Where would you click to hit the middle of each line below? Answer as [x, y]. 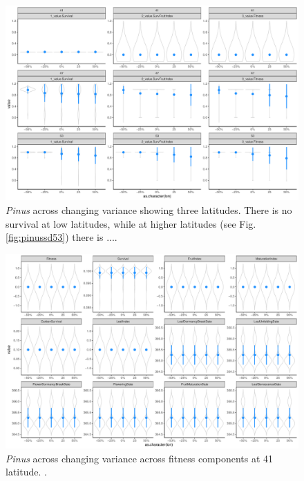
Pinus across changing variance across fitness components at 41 [140, 458]
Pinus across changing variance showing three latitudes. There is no [149, 209]
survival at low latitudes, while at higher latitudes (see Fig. [131, 223]
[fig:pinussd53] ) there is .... [61, 237]
